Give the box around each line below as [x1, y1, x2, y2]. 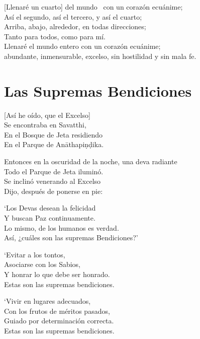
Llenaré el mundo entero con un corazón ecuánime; [4, 41, 161, 51]
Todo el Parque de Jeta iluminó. [4, 166, 104, 176]
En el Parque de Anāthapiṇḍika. [4, 139, 104, 150]
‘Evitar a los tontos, [4, 249, 65, 259]
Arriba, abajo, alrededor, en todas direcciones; [4, 21, 146, 32]
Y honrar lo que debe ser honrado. [4, 269, 110, 279]
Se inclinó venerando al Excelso [4, 176, 101, 186]
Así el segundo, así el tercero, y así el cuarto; [4, 11, 142, 22]
